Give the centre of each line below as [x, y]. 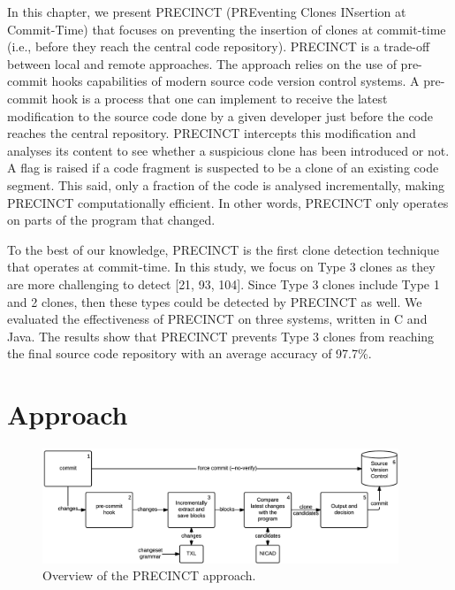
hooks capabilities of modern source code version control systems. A [235, 81]
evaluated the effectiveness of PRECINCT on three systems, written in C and [217, 319]
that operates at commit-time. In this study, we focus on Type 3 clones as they [221, 267]
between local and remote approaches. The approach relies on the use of [202, 63]
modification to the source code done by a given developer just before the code [220, 115]
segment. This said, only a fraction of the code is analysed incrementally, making [226, 184]
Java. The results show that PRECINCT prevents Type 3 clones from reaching [221, 336]
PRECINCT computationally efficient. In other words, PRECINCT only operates [228, 202]
